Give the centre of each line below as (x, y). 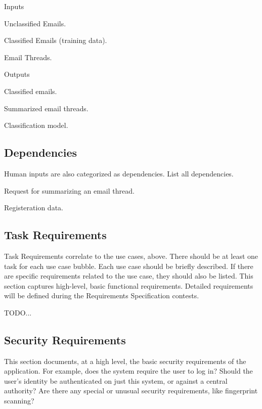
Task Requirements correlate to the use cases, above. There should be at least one (131, 256)
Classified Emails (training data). (56, 40)
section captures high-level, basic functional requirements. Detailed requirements (129, 285)
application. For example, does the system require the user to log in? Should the (128, 371)
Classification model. (36, 125)
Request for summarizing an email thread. (69, 190)
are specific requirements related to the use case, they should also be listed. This (129, 276)
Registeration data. (34, 208)
